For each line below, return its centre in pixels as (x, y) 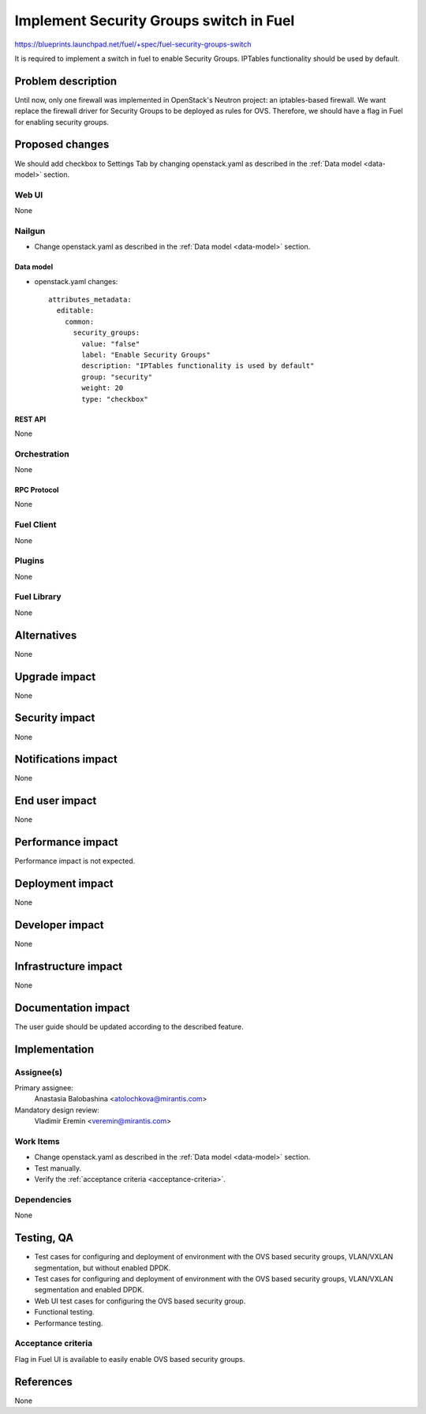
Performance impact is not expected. (75, 861)
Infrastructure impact (69, 966)
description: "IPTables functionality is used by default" (198, 366)
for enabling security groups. (62, 122)
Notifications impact (66, 759)
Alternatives (46, 635)
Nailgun (30, 231)
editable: (75, 311)
